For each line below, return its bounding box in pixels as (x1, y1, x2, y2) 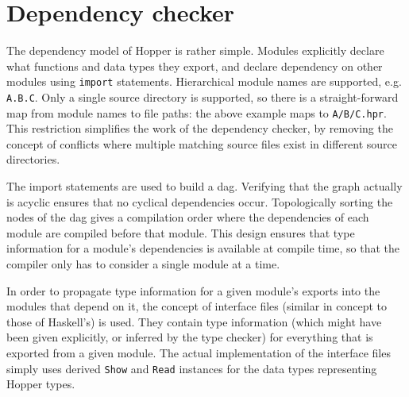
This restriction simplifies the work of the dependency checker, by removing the (6, 120, 393, 137)
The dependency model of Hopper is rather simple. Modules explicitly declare (6, 42, 384, 59)
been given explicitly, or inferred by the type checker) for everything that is (6, 329, 373, 345)
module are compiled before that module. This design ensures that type (6, 224, 355, 241)
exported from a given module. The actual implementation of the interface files (6, 345, 391, 360)
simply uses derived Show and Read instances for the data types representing (6, 360, 377, 376)
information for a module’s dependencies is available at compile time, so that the (6, 240, 400, 256)
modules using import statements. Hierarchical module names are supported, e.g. (6, 73, 402, 90)
